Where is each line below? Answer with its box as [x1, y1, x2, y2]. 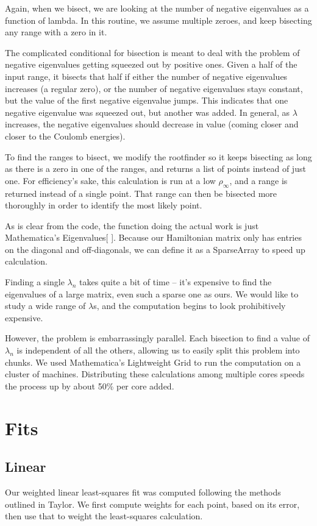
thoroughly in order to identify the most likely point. [5, 199, 202, 211]
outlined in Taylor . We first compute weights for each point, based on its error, [5, 497, 300, 510]
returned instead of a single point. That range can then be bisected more [5, 187, 277, 199]
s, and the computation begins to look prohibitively [93, 299, 286, 312]
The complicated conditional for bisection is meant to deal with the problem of [5, 46, 300, 59]
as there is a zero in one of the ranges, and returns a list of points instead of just [5, 162, 306, 175]
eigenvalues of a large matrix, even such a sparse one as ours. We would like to [5, 287, 299, 300]
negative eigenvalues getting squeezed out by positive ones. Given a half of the [5, 58, 297, 71]
